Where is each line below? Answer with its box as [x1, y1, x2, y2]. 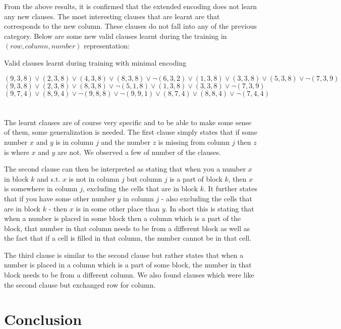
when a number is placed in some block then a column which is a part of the [4, 213, 241, 224]
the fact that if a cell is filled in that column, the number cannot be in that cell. [4, 233, 252, 243]
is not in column [69, 173, 120, 184]
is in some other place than [76, 203, 160, 213]
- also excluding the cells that [161, 193, 253, 203]
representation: [84, 40, 130, 51]
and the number [101, 136, 150, 147]
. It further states [204, 183, 258, 194]
